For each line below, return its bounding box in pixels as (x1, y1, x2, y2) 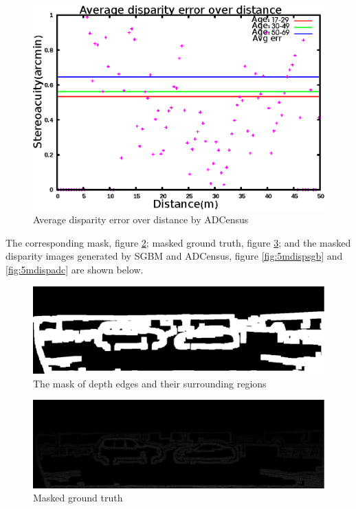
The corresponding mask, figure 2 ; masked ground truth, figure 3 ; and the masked (5, 235, 351, 249)
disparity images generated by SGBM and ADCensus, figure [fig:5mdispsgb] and (5, 249, 343, 263)
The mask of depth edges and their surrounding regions (33, 376, 267, 390)
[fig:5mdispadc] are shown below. (5, 262, 144, 277)
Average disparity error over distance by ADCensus (33, 212, 249, 227)
